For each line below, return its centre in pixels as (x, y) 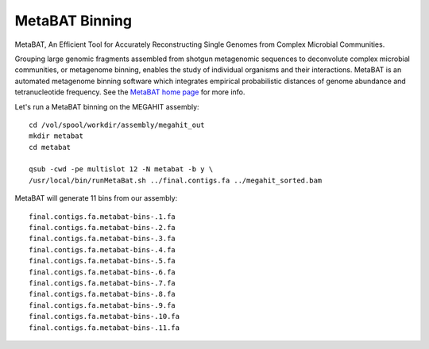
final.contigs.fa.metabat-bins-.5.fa (102, 261)
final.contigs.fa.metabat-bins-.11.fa (104, 328)
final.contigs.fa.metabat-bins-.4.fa (102, 249)
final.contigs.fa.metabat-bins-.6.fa (102, 272)
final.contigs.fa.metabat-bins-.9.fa (102, 305)
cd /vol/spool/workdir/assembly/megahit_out (117, 125)
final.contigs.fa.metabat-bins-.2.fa (102, 228)
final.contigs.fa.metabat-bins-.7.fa (102, 283)
